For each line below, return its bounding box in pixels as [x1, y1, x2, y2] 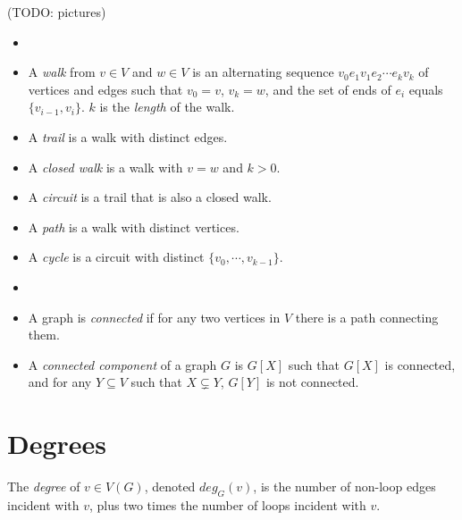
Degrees [7, 425, 107, 462]
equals [408, 80, 443, 98]
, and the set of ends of [265, 80, 391, 98]
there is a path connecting [295, 307, 439, 326]
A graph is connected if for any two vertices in [28, 307, 281, 326]
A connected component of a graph [28, 355, 217, 373]
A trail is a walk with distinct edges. [28, 127, 228, 146]
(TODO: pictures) [7, 3, 106, 21]
